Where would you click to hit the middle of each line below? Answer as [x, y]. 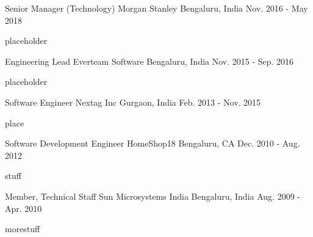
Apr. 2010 [23, 208]
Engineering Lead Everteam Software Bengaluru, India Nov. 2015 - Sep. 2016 [149, 61]
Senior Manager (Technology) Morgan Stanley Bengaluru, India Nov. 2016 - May [156, 8]
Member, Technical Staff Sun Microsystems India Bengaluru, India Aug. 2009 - [153, 196]
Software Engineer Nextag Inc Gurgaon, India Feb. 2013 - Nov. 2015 [133, 102]
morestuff [23, 229]
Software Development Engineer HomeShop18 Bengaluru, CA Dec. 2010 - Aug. [153, 143]
